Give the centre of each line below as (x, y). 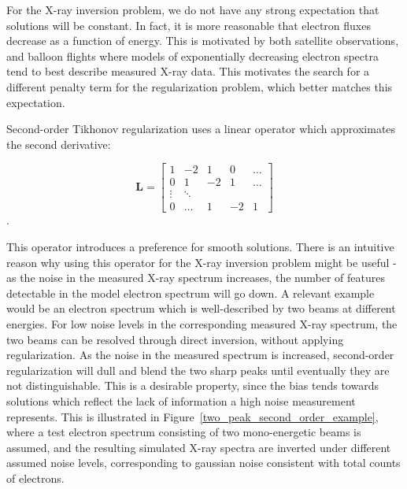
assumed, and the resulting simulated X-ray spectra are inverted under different (199, 447)
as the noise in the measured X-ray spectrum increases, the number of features (196, 278)
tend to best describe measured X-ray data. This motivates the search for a (188, 71)
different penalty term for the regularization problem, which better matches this (200, 86)
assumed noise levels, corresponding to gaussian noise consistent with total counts (203, 463)
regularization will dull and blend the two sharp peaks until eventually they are (198, 370)
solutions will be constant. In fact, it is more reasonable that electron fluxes (189, 25)
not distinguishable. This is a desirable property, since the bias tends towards (192, 385)
